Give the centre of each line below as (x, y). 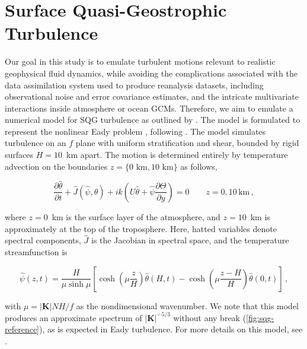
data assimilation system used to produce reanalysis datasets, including (134, 85)
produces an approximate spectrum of (73, 317)
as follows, (199, 166)
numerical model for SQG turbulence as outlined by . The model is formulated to (153, 120)
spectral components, (43, 240)
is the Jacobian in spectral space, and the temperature (190, 240)
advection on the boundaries (56, 166)
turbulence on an (36, 143)
